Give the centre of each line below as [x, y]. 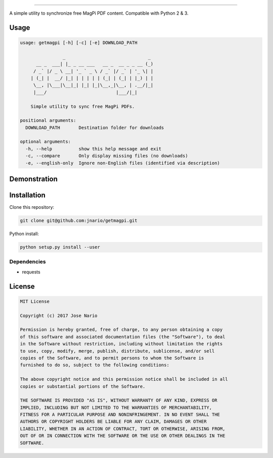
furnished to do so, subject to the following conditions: [95, 365]
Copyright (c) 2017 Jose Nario [59, 315]
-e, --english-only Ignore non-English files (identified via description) [123, 163]
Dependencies [28, 262]
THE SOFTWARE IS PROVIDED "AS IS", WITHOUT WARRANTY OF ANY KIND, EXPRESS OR [119, 400]
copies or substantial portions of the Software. [83, 386]
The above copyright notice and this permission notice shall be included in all [124, 379]
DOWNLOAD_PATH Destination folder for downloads [95, 127]
